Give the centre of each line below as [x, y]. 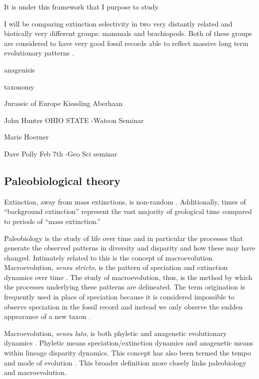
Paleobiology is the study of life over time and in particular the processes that [123, 238]
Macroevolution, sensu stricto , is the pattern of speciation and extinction [116, 267]
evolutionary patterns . [39, 53]
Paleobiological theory [62, 180]
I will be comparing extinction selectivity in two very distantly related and [118, 23]
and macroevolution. [35, 372]
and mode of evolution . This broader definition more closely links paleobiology [125, 362]
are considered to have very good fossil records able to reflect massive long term [126, 43]
